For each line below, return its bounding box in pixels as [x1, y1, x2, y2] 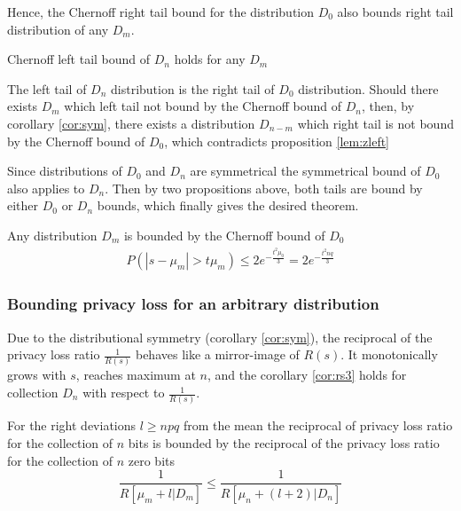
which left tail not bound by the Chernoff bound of [64, 97, 342, 115]
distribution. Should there [298, 79, 439, 98]
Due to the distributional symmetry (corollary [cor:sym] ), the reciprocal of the [7, 327, 433, 346]
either [7, 196, 39, 215]
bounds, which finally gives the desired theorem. [97, 196, 359, 215]
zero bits [128, 451, 176, 469]
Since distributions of [7, 161, 122, 180]
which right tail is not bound [297, 114, 454, 132]
